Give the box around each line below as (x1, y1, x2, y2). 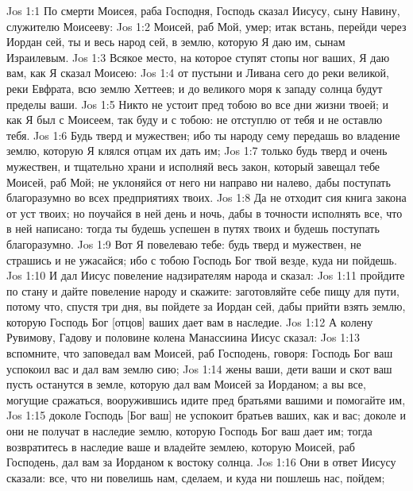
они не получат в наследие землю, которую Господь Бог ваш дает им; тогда (6, 423, 372, 439)
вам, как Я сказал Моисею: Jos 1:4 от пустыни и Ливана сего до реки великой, (6, 64, 389, 81)
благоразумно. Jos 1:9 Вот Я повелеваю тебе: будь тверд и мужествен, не (6, 235, 361, 252)
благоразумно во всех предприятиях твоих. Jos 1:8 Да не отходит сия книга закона (6, 189, 407, 206)
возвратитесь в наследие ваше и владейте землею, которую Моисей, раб (6, 438, 355, 454)
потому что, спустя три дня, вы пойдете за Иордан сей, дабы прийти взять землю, (6, 298, 406, 315)
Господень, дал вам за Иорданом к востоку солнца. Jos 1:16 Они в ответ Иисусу (6, 454, 396, 470)
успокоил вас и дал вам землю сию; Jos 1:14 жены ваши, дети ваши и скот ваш (6, 360, 392, 377)
